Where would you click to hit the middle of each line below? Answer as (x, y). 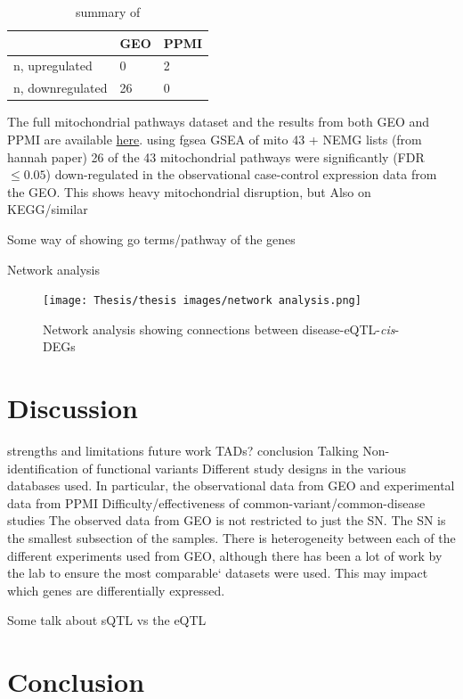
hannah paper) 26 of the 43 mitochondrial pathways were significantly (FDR (216, 156)
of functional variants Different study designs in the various (244, 468)
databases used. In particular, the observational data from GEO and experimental (231, 485)
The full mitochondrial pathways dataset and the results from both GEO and (219, 122)
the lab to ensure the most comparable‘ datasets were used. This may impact (218, 573)
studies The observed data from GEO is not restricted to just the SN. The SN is (227, 520)
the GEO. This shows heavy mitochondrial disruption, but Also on (189, 191)
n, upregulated (53, 66)
